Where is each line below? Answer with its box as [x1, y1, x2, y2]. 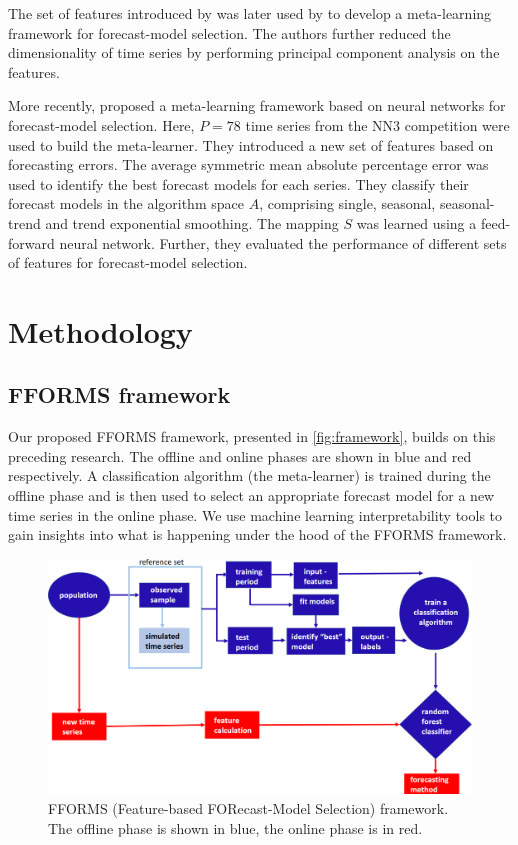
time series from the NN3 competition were [245, 114, 510, 135]
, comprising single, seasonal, [259, 193, 436, 214]
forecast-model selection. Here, [8, 114, 195, 135]
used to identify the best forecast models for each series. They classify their [8, 173, 469, 194]
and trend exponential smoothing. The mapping [45, 212, 339, 233]
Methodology [8, 310, 193, 351]
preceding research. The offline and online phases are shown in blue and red [8, 445, 472, 466]
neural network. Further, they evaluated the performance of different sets [59, 232, 507, 253]
